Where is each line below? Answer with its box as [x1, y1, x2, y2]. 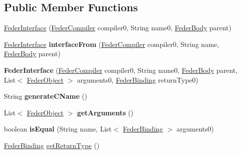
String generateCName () [4, 91, 88, 101]
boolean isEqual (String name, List [4, 124, 112, 134]
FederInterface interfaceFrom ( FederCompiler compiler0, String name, [4, 39, 219, 49]
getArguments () [77, 107, 133, 117]
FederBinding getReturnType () [4, 140, 100, 150]
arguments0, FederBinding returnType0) [77, 74, 198, 85]
